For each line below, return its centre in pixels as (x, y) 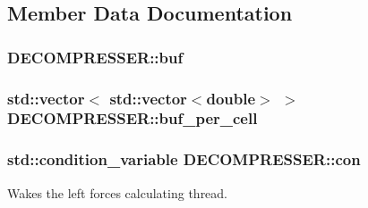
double (231, 98)
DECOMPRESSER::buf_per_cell (133, 118)
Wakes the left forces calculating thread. (118, 192)
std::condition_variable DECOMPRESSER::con (184, 159)
